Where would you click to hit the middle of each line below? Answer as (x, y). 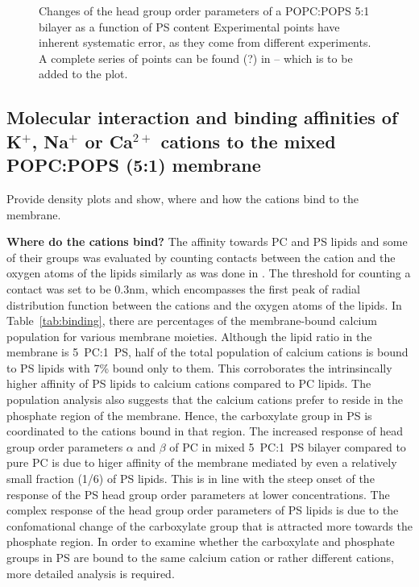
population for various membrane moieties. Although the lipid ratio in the (189, 336)
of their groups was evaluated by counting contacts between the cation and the (201, 257)
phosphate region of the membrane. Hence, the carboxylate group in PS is (189, 415)
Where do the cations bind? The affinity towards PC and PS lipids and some (207, 241)
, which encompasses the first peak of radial (252, 288)
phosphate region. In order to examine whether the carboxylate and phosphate (201, 541)
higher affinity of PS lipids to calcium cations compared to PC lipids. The (189, 383)
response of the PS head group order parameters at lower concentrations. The (198, 494)
